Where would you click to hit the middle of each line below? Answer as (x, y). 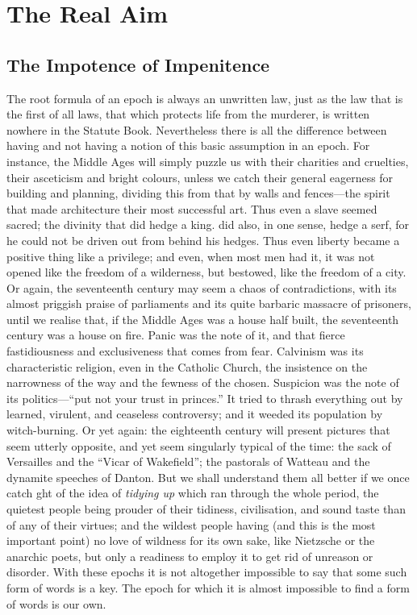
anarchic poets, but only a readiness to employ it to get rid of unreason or (190, 556)
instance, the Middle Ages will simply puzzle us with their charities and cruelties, (208, 161)
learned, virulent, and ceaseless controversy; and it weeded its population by (195, 414)
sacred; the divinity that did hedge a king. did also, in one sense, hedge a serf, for (208, 224)
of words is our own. (56, 603)
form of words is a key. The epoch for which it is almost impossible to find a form (208, 587)
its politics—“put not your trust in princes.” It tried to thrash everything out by (205, 398)
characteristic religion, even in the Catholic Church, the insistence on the (187, 366)
